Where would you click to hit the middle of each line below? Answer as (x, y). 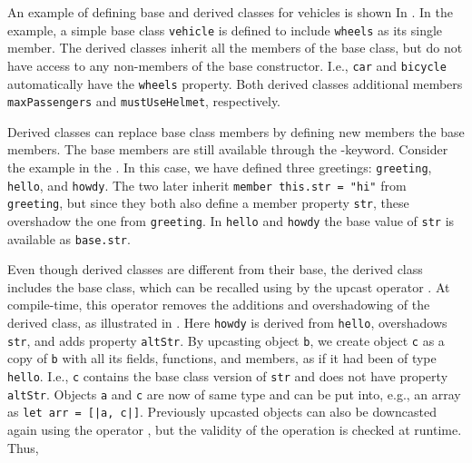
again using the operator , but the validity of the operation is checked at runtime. (235, 429)
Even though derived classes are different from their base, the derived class (215, 269)
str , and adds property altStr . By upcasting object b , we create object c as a (226, 340)
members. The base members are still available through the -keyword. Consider (228, 149)
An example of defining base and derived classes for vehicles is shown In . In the (230, 12)
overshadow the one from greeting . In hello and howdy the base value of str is (231, 220)
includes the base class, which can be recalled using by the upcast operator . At (229, 286)
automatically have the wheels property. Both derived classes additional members (235, 83)
